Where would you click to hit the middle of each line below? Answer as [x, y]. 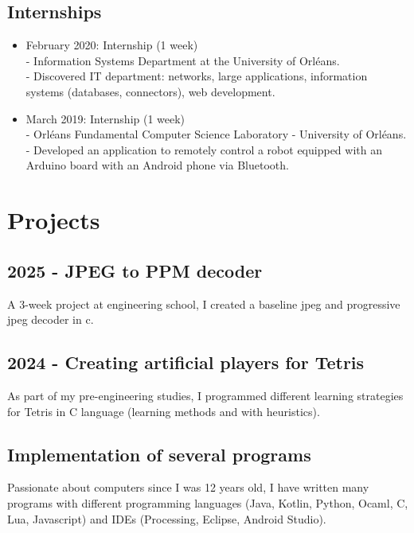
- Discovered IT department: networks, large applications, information [197, 76]
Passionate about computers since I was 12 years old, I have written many [188, 487]
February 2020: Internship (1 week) [112, 45]
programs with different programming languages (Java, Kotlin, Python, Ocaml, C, [208, 502]
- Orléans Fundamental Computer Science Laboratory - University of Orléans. [216, 134]
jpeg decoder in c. [51, 319]
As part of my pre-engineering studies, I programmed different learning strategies [205, 395]
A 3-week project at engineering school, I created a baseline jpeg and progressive [204, 303]
